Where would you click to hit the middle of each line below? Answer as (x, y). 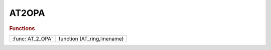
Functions (22, 28)
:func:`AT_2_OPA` (33, 39)
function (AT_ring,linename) (91, 39)
